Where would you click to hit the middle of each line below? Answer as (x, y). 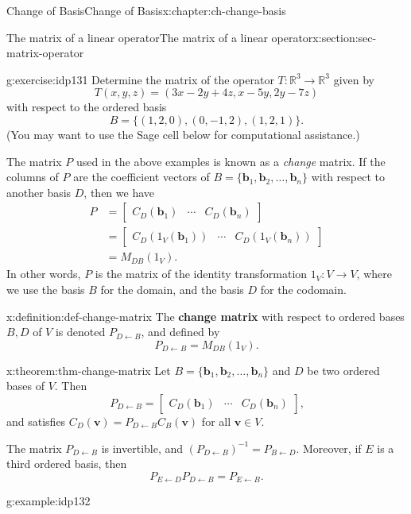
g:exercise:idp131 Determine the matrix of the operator (140, 79)
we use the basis (46, 290)
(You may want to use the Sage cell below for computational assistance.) (183, 134)
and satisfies (36, 421)
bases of (25, 386)
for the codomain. (303, 290)
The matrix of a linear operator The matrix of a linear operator (160, 37)
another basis (39, 192)
